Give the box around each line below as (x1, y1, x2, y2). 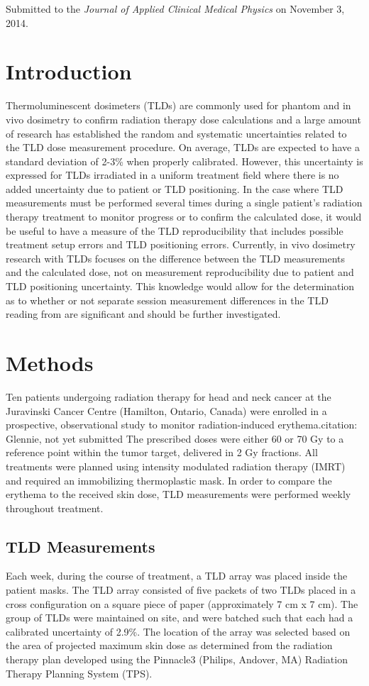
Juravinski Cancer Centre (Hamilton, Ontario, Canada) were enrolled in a (6, 403, 327, 418)
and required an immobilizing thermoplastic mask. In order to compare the (6, 472, 332, 487)
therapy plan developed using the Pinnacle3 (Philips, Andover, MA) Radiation (6, 652, 348, 667)
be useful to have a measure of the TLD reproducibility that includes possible (6, 223, 343, 238)
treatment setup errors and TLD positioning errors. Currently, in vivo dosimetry (6, 237, 356, 252)
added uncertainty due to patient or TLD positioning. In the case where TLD (6, 181, 343, 196)
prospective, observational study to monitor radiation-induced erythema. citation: (6, 417, 358, 432)
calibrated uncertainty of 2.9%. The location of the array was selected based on (6, 624, 351, 638)
